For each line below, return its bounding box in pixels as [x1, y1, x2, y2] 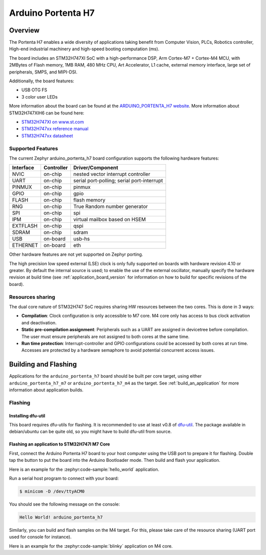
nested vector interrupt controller [73, 171, 150, 177]
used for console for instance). [9, 534, 72, 540]
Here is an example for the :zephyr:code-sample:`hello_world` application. [9, 466, 160, 472]
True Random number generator [73, 203, 148, 210]
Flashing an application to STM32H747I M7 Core [9, 441, 110, 447]
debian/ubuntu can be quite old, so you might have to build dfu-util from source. [9, 429, 172, 435]
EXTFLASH [12, 222, 38, 229]
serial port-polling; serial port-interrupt [73, 177, 163, 184]
